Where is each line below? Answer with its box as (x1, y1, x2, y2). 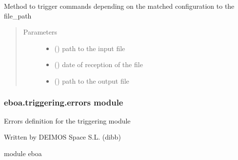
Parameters (23, 27, 57, 37)
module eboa (4, 148, 42, 158)
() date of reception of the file (54, 59, 143, 70)
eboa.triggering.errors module (4, 96, 123, 108)
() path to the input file (54, 43, 125, 53)
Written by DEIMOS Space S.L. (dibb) (4, 132, 121, 142)
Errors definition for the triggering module (4, 115, 131, 125)
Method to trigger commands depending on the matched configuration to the (4, 1, 235, 11)
